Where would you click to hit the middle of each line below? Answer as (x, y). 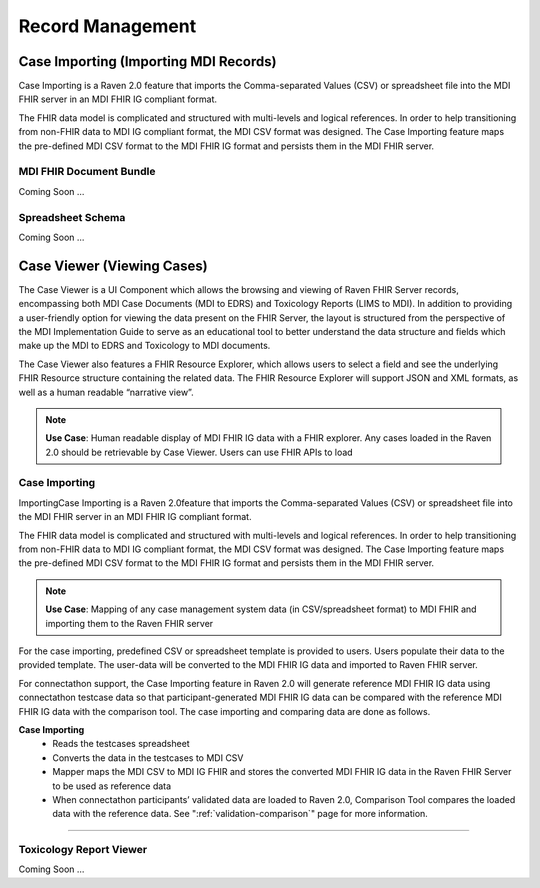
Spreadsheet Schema (72, 217)
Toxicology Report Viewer (83, 850)
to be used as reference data (112, 786)
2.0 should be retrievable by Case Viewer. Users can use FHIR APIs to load (199, 452)
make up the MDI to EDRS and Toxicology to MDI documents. (144, 346)
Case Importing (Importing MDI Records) (147, 61)
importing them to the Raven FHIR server (129, 623)
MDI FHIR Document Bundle (87, 172)
